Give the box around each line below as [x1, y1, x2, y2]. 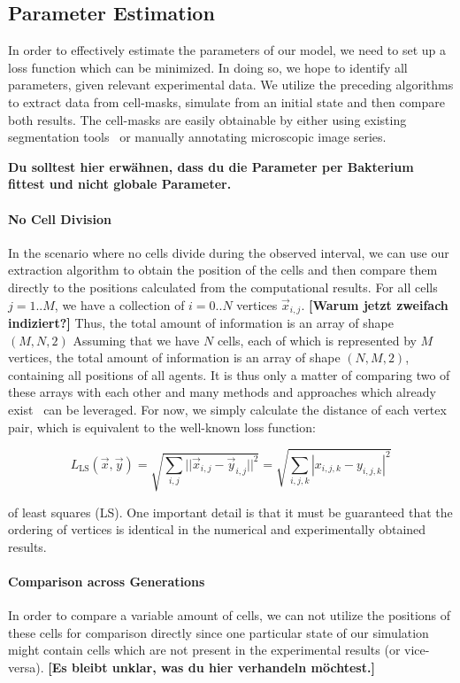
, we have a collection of [54, 295, 185, 314]
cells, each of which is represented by [217, 330, 417, 349]
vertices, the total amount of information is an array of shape [8, 348, 341, 367]
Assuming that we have [73, 330, 200, 349]
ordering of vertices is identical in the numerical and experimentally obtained [8, 520, 426, 539]
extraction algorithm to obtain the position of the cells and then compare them [8, 260, 438, 279]
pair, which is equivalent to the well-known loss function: [8, 417, 316, 436]
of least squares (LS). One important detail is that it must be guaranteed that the [8, 502, 453, 521]
